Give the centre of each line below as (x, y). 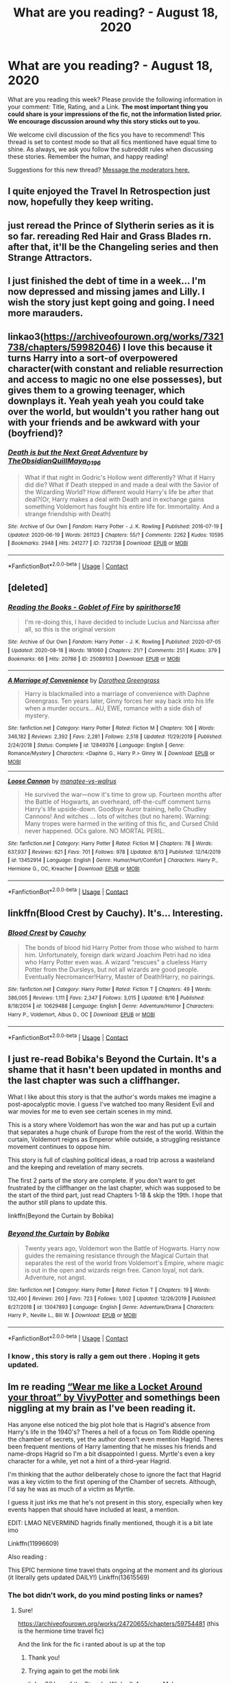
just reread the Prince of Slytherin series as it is (111, 225)
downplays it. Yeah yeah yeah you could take (106, 401)
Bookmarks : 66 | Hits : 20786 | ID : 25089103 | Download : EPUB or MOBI (94, 659)
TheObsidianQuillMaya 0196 (54, 462)
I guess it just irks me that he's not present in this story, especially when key (115, 1502)
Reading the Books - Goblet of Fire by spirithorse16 (94, 607)
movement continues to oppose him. (60, 1147)
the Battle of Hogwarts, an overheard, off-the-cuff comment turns (118, 802)
